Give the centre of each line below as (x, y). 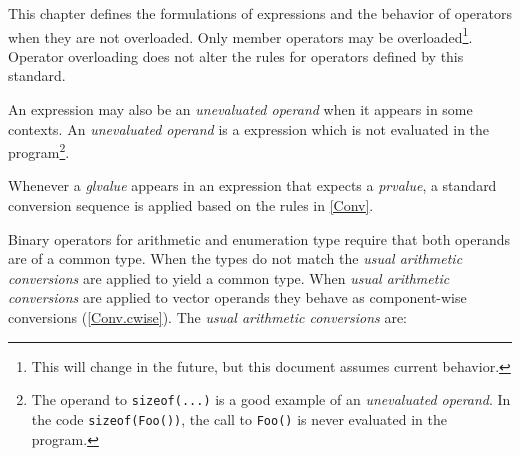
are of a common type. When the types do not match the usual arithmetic (235, 258)
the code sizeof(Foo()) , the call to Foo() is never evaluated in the (239, 418)
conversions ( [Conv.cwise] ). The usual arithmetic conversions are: (207, 317)
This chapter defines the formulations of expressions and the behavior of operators (260, 13)
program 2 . (39, 150)
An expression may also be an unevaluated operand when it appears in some (240, 109)
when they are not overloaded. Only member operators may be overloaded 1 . (240, 35)
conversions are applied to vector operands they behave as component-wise (237, 297)
